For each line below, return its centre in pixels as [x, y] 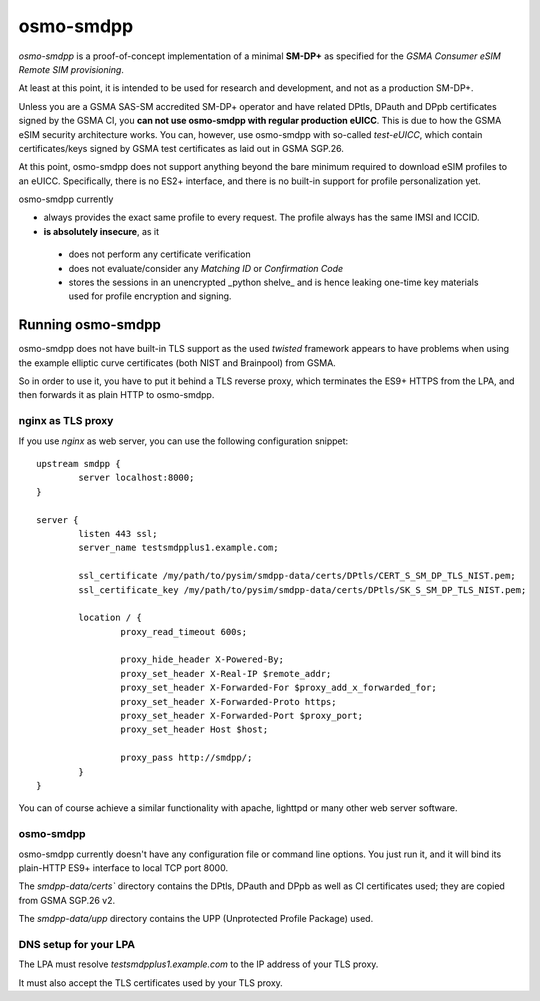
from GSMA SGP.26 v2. [67, 900]
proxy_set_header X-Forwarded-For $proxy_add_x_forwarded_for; [278, 688]
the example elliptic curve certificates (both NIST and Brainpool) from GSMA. [177, 362]
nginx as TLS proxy [66, 421]
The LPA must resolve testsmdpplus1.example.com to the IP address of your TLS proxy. [198, 964]
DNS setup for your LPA [76, 944]
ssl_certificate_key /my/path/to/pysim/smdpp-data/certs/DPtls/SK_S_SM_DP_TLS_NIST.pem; [302, 589]
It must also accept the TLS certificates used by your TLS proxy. [151, 982]
